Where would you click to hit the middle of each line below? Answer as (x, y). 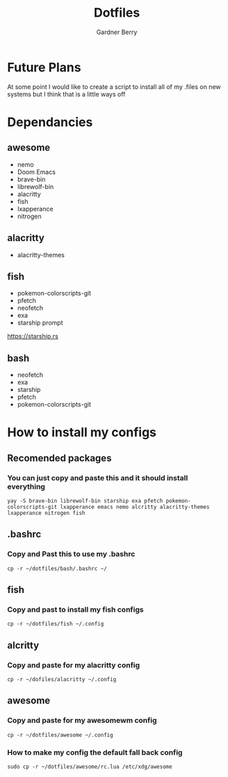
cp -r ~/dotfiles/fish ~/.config (56, 624)
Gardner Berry (117, 32)
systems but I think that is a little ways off (66, 94)
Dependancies (50, 122)
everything (26, 486)
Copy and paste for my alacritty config (74, 665)
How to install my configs (82, 433)
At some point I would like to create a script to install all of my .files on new (114, 87)
